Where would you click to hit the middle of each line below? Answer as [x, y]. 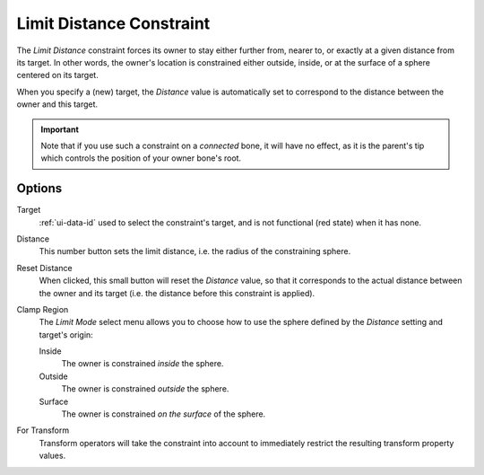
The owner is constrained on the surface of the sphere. [164, 414]
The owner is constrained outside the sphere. [145, 389]
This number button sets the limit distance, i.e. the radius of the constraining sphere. [195, 251]
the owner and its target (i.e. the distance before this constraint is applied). [177, 293]
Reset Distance [44, 268]
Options [39, 189]
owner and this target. [57, 104]
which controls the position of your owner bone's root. [141, 158]
